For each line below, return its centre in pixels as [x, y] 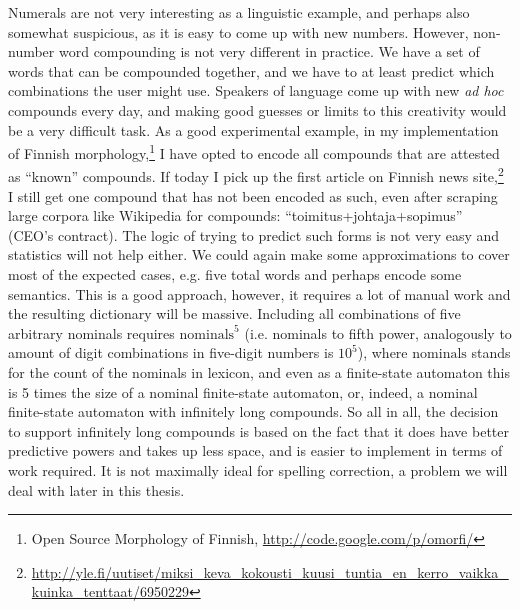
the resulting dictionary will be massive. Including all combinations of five [234, 313]
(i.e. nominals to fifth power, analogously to [378, 332]
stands [491, 352]
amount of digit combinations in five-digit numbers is [171, 352]
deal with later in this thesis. [96, 489]
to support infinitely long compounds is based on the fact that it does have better [258, 430]
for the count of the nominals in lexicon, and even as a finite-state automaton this [259, 372]
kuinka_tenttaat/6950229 [110, 591]
